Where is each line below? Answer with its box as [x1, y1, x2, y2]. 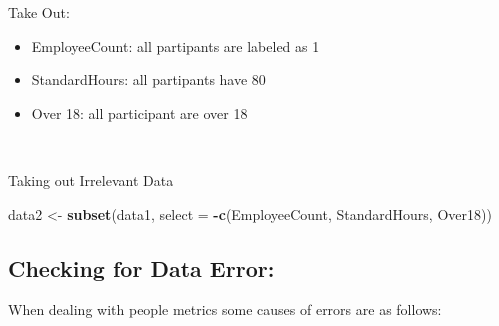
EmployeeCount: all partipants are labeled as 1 [31, 35, 320, 56]
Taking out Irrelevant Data [8, 169, 174, 190]
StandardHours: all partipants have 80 [31, 69, 266, 90]
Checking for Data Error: [8, 252, 275, 283]
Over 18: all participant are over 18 [31, 102, 248, 123]
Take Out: [8, 2, 70, 22]
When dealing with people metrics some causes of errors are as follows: [8, 299, 442, 320]
